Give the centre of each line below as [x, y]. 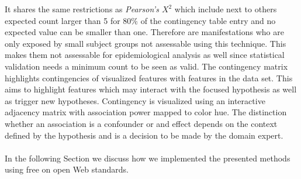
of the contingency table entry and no [208, 20]
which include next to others [226, 9]
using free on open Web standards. [67, 169]
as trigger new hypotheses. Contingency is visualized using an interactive [135, 100]
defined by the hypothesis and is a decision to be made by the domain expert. [144, 135]
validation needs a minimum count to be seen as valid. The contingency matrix [146, 66]
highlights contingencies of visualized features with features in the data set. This [149, 78]
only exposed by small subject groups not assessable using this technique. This [146, 43]
